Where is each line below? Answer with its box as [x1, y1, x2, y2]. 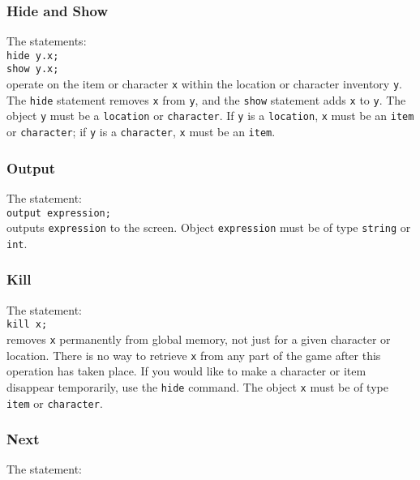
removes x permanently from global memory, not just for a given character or [6, 331, 391, 347]
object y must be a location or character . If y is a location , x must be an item [6, 107, 414, 124]
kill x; [6, 319, 48, 331]
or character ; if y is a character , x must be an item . [6, 123, 276, 140]
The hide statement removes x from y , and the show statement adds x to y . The [6, 91, 406, 108]
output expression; [6, 207, 111, 219]
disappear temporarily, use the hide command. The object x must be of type [6, 378, 388, 395]
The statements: [6, 32, 87, 49]
